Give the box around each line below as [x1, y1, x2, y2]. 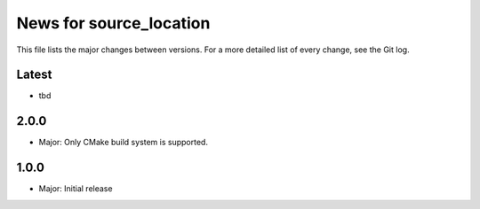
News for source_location [16, 13, 211, 33]
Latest [16, 67, 52, 82]
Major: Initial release [38, 183, 113, 194]
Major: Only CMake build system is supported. [38, 137, 209, 148]
